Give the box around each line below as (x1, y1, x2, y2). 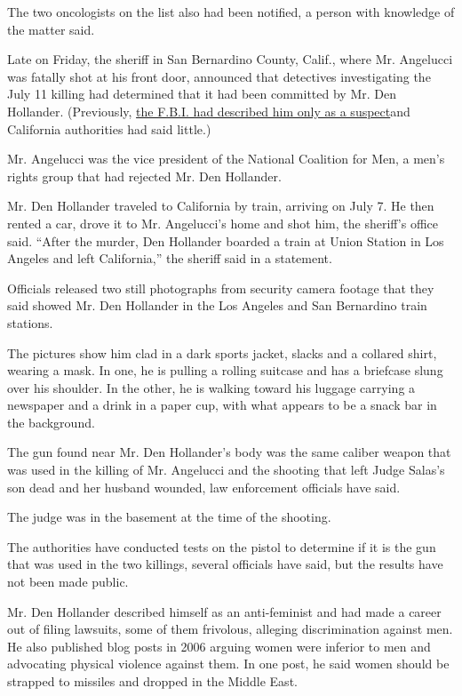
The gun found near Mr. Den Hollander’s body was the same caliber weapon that (7, 443, 451, 461)
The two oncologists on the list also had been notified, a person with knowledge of (7, 3, 455, 20)
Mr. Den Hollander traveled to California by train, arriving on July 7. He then (7, 196, 434, 215)
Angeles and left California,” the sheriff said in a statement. (7, 249, 332, 268)
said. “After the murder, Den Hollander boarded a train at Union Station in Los (7, 231, 444, 250)
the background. (7, 412, 95, 431)
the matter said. (7, 20, 95, 38)
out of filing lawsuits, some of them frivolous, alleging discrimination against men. (7, 620, 453, 638)
